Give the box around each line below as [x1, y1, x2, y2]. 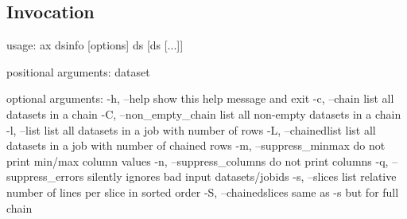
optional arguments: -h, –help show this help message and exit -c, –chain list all [6, 90, 394, 107]
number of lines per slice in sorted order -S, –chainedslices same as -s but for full [6, 183, 399, 200]
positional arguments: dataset [6, 63, 150, 80]
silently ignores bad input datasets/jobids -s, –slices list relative [87, 168, 397, 185]
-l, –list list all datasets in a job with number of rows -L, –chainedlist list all [6, 121, 376, 138]
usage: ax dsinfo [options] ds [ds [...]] [6, 37, 184, 53]
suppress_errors [6, 168, 84, 185]
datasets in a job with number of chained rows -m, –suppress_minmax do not [6, 137, 386, 154]
